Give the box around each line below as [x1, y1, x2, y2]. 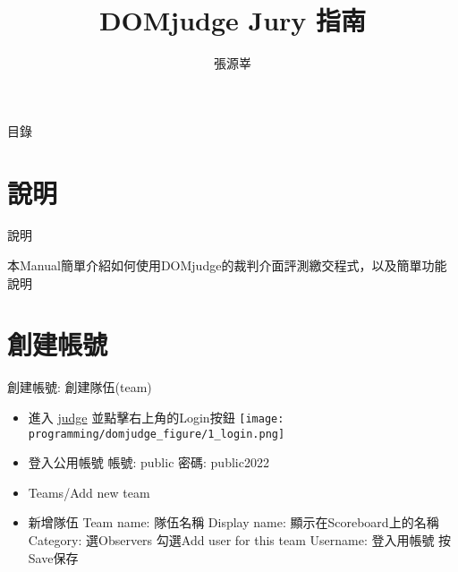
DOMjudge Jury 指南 [98, 2, 367, 38]
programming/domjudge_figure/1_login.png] [28, 427, 285, 440]
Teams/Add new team [28, 482, 150, 501]
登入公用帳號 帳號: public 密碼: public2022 [28, 453, 269, 472]
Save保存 [28, 548, 79, 567]
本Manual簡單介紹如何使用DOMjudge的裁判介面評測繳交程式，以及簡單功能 [7, 256, 447, 275]
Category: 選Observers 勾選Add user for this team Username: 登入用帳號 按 [28, 531, 452, 550]
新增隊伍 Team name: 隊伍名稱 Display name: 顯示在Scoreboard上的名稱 [28, 513, 439, 532]
